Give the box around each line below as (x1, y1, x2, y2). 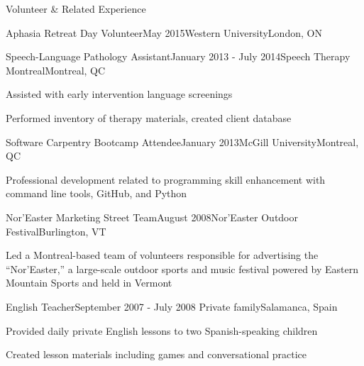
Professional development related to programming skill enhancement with (6, 172, 326, 187)
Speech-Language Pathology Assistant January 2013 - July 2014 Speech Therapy (6, 49, 351, 64)
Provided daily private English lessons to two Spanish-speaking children (6, 323, 318, 338)
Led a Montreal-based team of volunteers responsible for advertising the (6, 248, 319, 262)
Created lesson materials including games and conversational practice (6, 347, 307, 362)
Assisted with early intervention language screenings (6, 87, 233, 101)
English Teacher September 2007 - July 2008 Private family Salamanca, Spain (6, 299, 338, 314)
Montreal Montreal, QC (6, 62, 106, 77)
